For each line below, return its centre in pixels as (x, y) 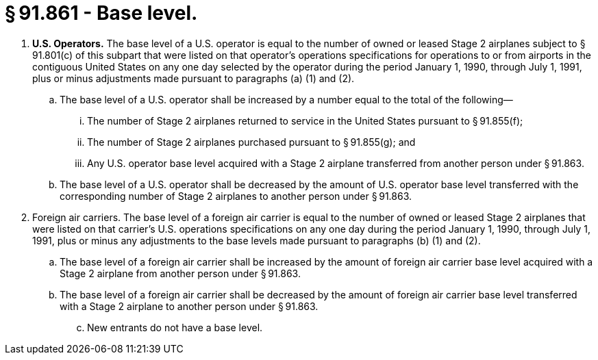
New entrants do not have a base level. (175, 327)
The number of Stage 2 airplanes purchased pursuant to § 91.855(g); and (251, 142)
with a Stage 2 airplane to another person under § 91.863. (189, 306)
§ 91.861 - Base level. (101, 13)
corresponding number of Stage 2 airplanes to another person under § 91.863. (236, 196)
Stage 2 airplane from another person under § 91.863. (180, 273)
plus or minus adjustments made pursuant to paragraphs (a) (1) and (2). (194, 78)
